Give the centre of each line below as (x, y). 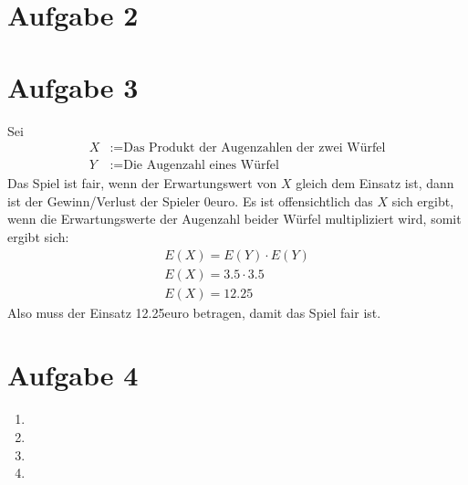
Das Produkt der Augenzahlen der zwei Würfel (255, 148)
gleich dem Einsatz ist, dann (375, 183)
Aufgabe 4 (73, 375)
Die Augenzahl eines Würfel (201, 166)
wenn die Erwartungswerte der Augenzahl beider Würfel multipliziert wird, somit (234, 219)
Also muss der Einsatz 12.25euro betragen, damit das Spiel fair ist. (194, 312)
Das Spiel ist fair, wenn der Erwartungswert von (142, 183)
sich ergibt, (423, 200)
